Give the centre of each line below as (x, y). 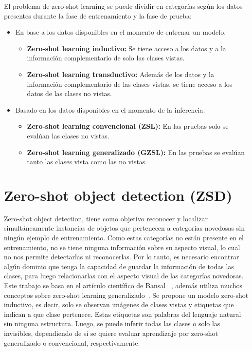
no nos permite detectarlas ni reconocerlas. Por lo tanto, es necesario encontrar (122, 257)
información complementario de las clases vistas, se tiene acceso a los (130, 84)
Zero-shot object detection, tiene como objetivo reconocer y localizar (106, 218)
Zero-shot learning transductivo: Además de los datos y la (120, 74)
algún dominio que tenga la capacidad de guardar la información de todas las (119, 266)
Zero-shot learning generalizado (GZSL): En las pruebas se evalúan (136, 152)
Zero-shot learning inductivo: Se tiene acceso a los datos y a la (126, 48)
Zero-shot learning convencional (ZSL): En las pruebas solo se (128, 126)
